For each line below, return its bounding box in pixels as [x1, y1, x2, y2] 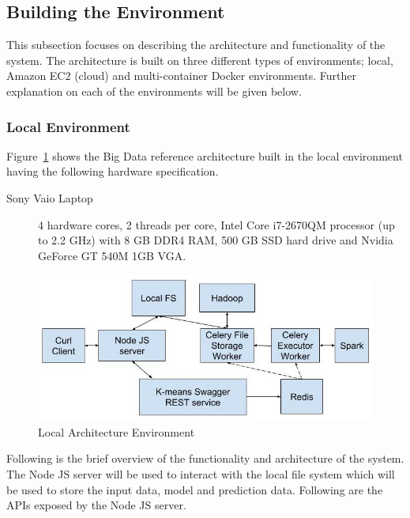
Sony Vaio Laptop [6, 189, 93, 206]
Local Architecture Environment [38, 423, 195, 440]
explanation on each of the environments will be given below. [6, 82, 302, 99]
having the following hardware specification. [6, 163, 219, 180]
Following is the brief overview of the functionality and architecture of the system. [6, 450, 404, 467]
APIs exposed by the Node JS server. [6, 497, 186, 513]
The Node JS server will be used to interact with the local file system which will [6, 465, 395, 482]
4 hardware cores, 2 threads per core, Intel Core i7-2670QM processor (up [38, 216, 395, 233]
